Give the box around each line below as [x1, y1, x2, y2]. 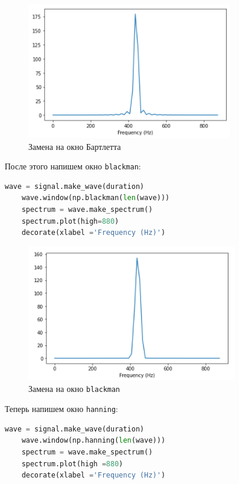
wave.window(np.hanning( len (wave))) [21, 436, 166, 445]
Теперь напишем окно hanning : [5, 403, 118, 415]
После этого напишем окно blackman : [5, 160, 141, 172]
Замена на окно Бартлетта [28, 140, 121, 152]
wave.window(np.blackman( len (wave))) [21, 194, 170, 202]
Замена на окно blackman [28, 382, 120, 395]
